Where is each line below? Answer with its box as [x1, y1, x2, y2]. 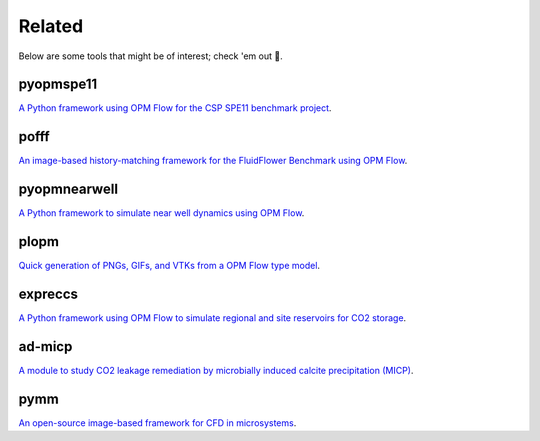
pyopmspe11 [18, 76, 98, 93]
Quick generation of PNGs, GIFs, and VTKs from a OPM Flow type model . [18, 260, 320, 272]
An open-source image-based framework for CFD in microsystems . [18, 416, 297, 429]
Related [18, 15, 84, 37]
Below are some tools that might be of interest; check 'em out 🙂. [18, 50, 284, 62]
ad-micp [18, 338, 73, 355]
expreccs [18, 285, 79, 302]
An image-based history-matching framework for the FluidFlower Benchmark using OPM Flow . [18, 155, 408, 167]
